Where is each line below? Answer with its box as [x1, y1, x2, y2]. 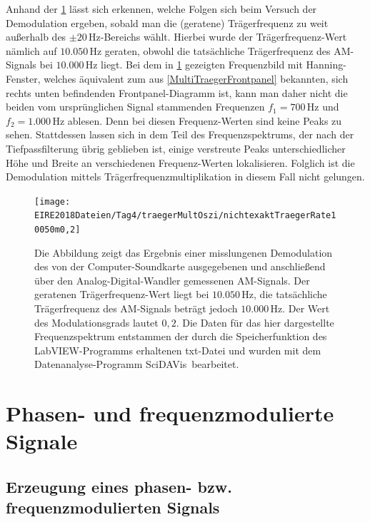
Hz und [306, 99, 339, 114]
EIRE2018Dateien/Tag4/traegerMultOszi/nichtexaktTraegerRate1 [34, 210, 336, 221]
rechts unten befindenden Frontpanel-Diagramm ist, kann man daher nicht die [6, 85, 348, 100]
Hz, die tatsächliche [241, 287, 327, 302]
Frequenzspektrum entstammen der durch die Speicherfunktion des [34, 329, 327, 344]
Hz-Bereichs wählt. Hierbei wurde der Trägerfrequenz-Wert [89, 29, 347, 44]
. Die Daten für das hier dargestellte [176, 314, 334, 329]
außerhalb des [6, 29, 66, 44]
